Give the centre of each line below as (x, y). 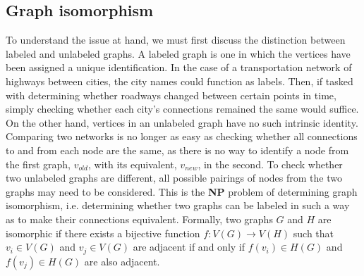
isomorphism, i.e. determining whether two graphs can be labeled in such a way (178, 205)
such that (314, 233)
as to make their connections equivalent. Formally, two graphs (139, 219)
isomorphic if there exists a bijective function (103, 233)
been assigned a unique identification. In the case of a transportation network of (179, 67)
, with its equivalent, (133, 164)
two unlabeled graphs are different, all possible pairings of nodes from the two (174, 178)
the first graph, (38, 164)
